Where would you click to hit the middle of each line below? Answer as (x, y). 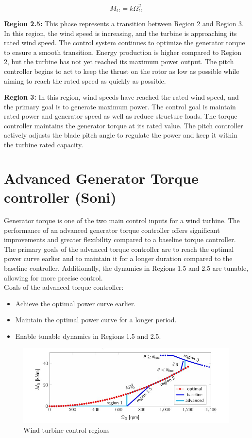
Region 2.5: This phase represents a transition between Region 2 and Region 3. (124, 23)
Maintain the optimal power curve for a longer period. (96, 320)
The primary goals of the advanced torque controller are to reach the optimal (119, 249)
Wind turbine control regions (67, 429)
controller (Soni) (60, 197)
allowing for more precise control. (53, 277)
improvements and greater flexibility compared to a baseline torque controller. (120, 239)
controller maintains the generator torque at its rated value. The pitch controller (124, 125)
